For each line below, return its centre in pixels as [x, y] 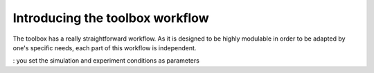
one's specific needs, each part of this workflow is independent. [105, 48]
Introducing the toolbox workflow [111, 18]
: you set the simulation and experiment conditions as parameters [106, 61]
